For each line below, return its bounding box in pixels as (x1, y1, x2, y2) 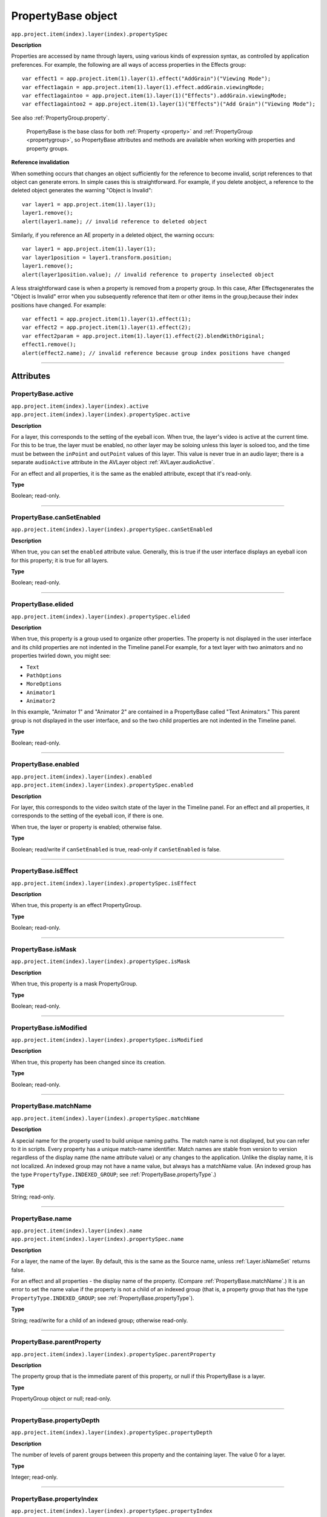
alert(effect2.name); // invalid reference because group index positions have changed (22, 350, 291, 356)
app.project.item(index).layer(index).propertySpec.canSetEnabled (11, 526, 213, 533)
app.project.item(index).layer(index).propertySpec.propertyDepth (11, 1429, 213, 1436)
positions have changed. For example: (11, 301, 107, 309)
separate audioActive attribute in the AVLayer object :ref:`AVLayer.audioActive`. (11, 459, 215, 466)
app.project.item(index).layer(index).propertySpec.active (11, 411, 191, 418)
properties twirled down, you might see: (11, 652, 111, 660)
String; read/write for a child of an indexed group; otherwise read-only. (11, 1317, 188, 1324)
